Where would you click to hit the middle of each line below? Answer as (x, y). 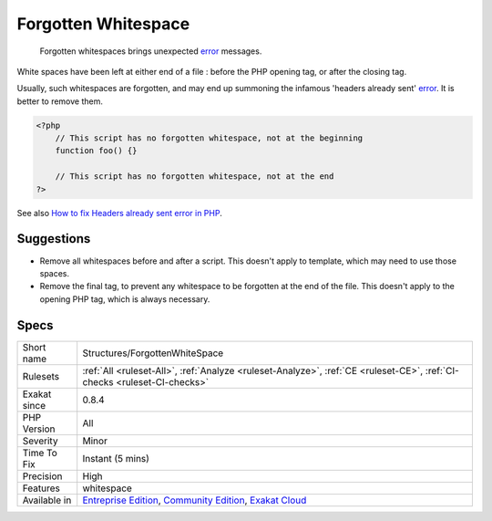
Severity (40, 441)
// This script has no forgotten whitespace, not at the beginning (209, 138)
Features (41, 488)
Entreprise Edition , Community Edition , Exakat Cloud (195, 500)
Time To (40, 453)
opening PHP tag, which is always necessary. (125, 299)
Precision (42, 476)
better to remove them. (60, 101)
